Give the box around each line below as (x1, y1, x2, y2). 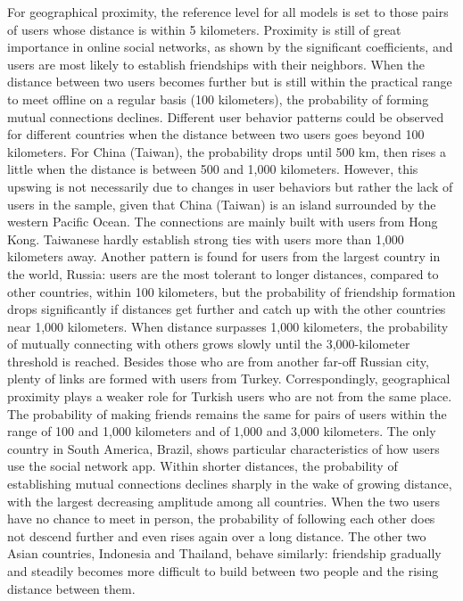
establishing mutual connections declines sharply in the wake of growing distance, (7, 474, 452, 493)
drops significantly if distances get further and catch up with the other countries (7, 300, 446, 318)
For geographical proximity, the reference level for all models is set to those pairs (7, 3, 449, 21)
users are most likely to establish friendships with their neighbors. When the (7, 54, 425, 73)
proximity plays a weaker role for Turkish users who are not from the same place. (7, 387, 452, 406)
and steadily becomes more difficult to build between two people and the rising (7, 562, 439, 580)
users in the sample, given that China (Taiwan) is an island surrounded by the (7, 194, 436, 213)
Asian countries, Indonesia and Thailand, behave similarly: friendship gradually (7, 544, 442, 563)
